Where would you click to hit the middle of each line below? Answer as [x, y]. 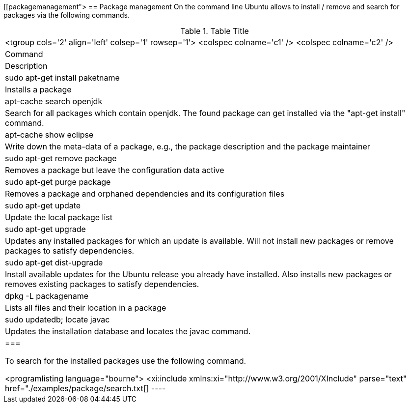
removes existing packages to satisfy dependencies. [102, 284]
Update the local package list [59, 217]
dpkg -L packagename [47, 296]
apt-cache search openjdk [54, 101]
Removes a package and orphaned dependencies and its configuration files [145, 194]
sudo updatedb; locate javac [57, 320]
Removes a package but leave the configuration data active [115, 170]
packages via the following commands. [67, 15]
